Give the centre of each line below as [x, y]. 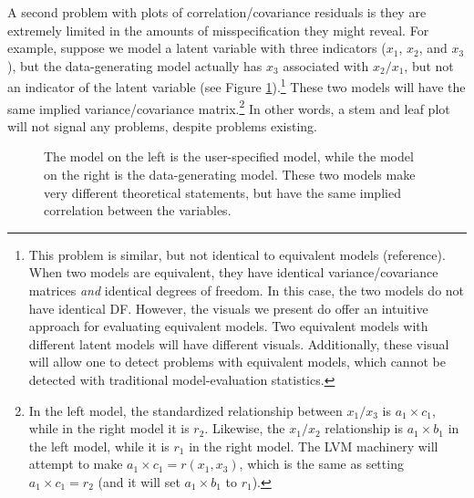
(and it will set [139, 481]
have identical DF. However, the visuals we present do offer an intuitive [228, 308]
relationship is [364, 428]
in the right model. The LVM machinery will [314, 446]
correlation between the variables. [138, 210]
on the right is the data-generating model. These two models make [230, 175]
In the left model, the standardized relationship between [185, 410]
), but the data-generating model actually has [135, 65]
